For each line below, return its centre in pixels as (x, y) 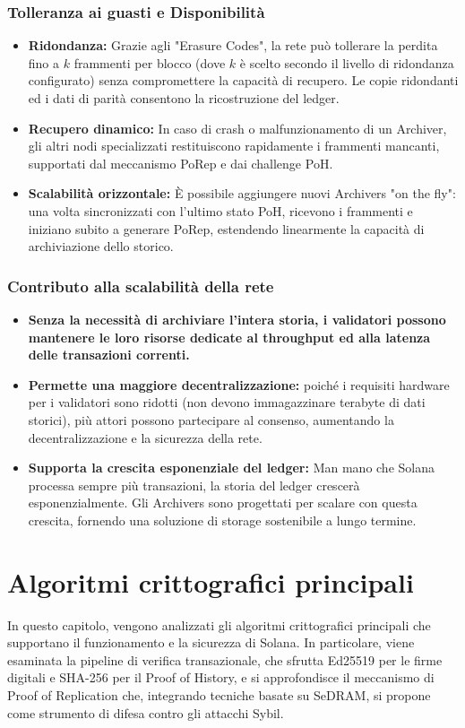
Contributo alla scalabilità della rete (141, 286)
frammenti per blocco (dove (150, 62)
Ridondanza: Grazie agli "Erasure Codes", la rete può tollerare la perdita (233, 45)
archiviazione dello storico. (101, 246)
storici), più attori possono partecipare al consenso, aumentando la (211, 419)
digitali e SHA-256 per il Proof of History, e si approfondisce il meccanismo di (221, 677)
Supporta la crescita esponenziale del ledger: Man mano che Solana (231, 468)
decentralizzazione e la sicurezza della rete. (145, 437)
